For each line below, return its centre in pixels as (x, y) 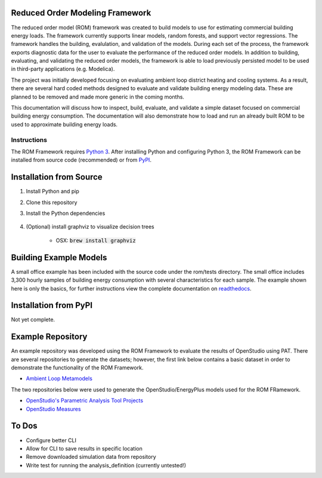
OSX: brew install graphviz (96, 240)
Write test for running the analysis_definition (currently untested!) (106, 465)
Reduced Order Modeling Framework (81, 13)
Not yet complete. (33, 320)
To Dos (24, 426)
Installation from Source (57, 177)
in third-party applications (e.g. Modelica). (63, 69)
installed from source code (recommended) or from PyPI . (81, 160)
